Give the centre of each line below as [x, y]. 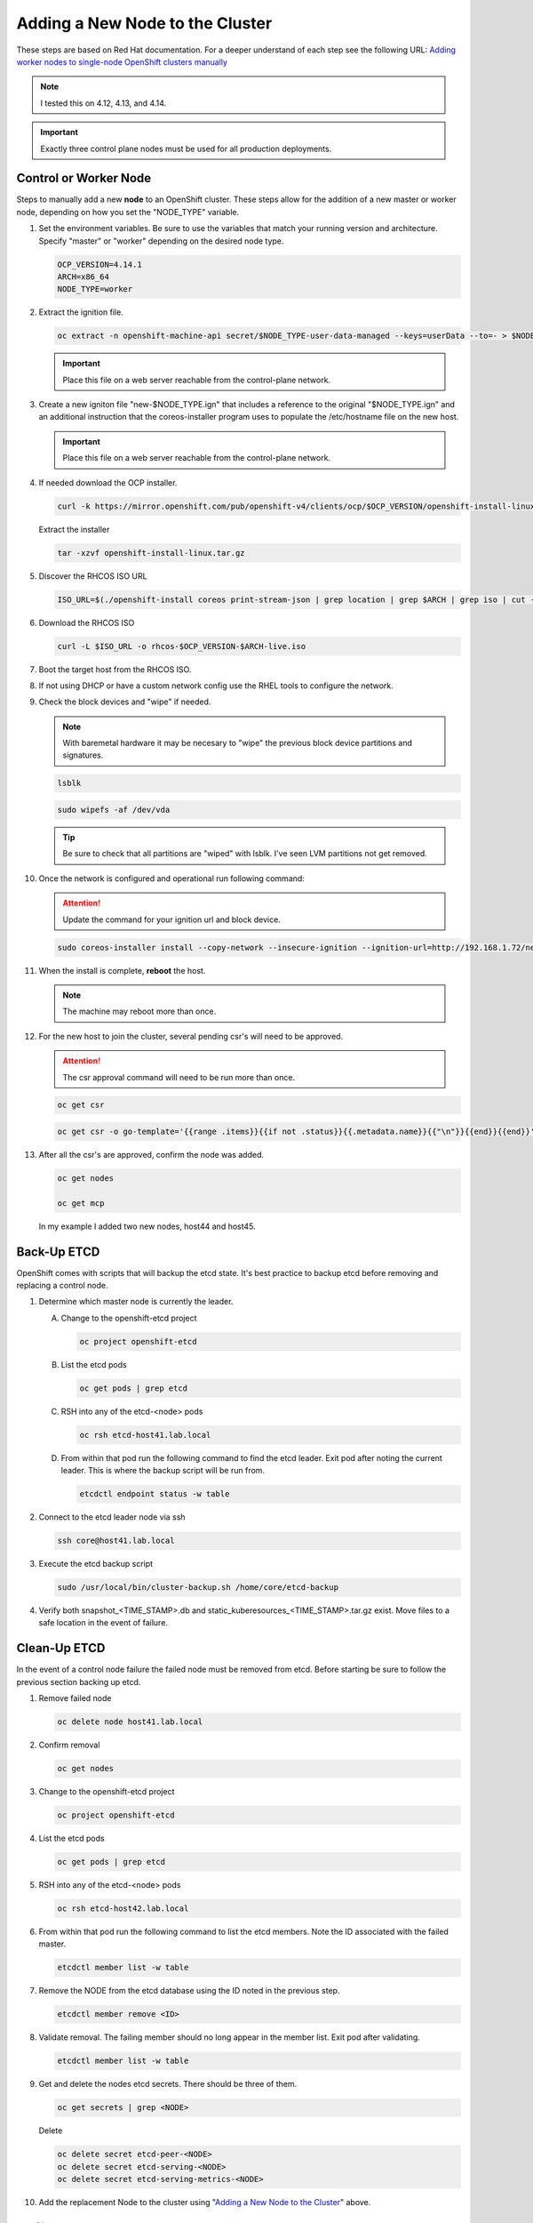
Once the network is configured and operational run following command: [172, 878]
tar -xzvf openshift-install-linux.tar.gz [151, 553]
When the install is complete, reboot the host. [122, 970]
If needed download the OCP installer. [108, 482]
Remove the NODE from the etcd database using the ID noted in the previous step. [189, 1991]
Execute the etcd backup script [96, 1564]
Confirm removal [69, 1745]
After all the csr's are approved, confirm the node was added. [151, 1155]
